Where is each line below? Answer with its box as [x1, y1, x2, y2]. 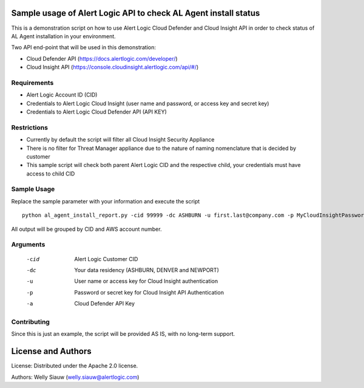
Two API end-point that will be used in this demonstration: [11, 44, 157, 51]
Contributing [11, 318, 50, 326]
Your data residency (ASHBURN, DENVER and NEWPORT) [74, 266, 220, 273]
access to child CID [26, 170, 75, 177]
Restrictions [11, 123, 49, 132]
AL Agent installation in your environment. [11, 32, 116, 39]
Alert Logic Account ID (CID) [26, 91, 98, 98]
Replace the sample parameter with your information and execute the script [11, 197, 200, 205]
